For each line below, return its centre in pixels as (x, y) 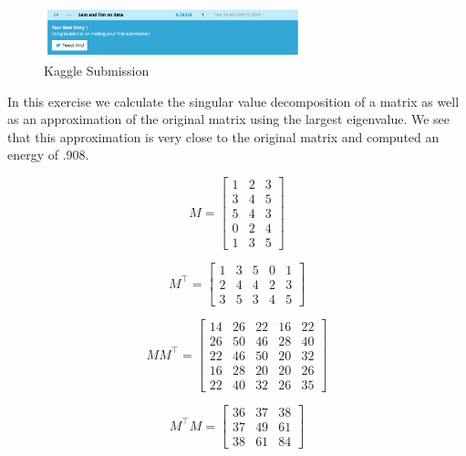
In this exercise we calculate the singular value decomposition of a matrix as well (233, 101)
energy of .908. (48, 155)
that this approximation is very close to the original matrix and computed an (223, 136)
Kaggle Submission (97, 70)
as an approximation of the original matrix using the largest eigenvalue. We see (229, 119)
